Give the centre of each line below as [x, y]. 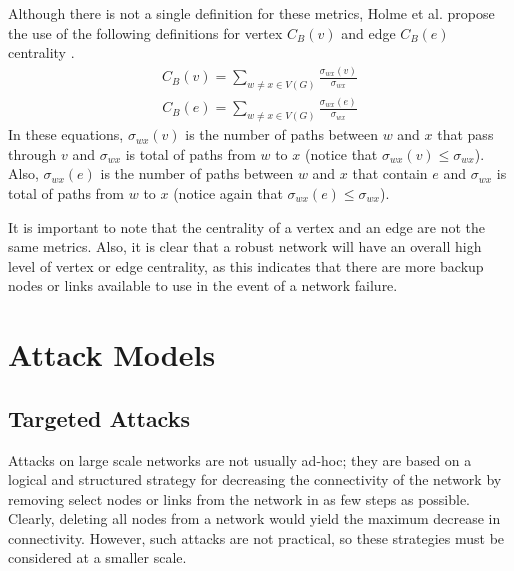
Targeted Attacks [99, 417]
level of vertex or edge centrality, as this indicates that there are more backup [246, 265]
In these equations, [66, 134]
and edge [368, 32]
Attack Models [112, 354]
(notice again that [228, 192]
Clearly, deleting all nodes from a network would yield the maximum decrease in [254, 518]
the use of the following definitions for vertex [145, 32]
